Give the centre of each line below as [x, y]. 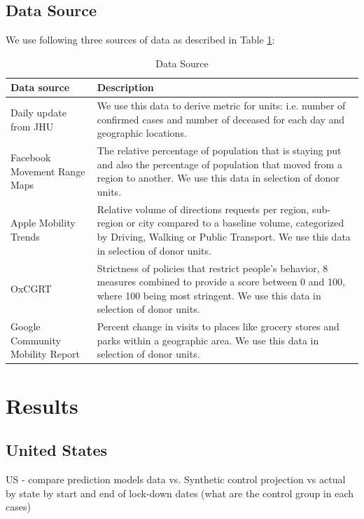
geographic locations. [142, 133]
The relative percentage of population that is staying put [219, 150]
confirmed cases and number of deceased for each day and [221, 119]
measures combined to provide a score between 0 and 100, [221, 282]
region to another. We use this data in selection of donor [218, 178]
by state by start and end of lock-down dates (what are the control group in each [180, 493]
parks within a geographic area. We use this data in [208, 340]
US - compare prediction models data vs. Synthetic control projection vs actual [176, 479]
